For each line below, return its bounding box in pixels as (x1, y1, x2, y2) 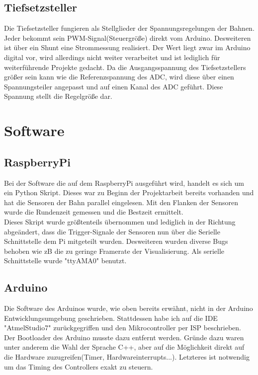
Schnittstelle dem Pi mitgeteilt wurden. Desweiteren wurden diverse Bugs (4, 236, 228, 246)
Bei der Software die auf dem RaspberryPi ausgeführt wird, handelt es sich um (4, 177, 244, 188)
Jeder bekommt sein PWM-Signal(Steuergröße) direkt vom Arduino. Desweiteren (4, 32, 251, 43)
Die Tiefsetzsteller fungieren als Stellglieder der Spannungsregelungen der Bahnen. (4, 23, 255, 33)
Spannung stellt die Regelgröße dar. (4, 91, 112, 101)
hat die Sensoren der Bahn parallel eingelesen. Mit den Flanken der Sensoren (4, 197, 239, 207)
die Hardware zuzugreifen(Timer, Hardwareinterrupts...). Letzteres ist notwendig (4, 352, 250, 362)
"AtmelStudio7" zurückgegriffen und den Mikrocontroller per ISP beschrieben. (4, 322, 241, 333)
